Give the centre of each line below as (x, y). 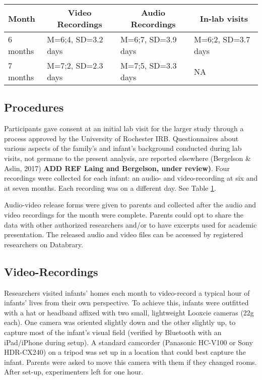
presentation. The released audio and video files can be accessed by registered (124, 234)
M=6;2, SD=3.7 (222, 39)
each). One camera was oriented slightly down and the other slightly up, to (120, 322)
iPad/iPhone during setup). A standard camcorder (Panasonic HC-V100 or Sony (128, 342)
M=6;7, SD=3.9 (149, 39)
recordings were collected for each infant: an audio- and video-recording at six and (131, 178)
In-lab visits (224, 18)
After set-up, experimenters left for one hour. (74, 372)
